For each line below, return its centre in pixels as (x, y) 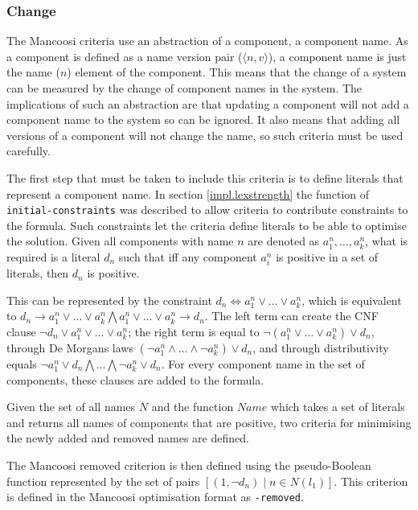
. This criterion (371, 481)
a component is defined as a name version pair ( (125, 56)
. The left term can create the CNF (291, 316)
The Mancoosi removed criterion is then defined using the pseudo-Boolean (189, 465)
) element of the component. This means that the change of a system (237, 72)
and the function (193, 407)
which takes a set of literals (338, 407)
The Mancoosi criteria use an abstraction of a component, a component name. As (207, 41)
